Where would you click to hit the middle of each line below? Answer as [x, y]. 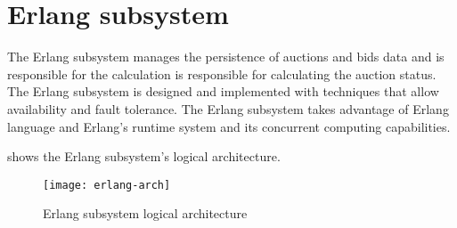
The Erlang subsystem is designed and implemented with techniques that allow [223, 91]
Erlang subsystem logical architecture [145, 213]
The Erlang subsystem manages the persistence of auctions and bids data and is [226, 57]
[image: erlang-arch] [107, 185]
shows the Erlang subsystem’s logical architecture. [144, 156]
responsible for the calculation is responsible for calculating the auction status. [222, 73]
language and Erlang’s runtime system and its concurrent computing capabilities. [229, 126]
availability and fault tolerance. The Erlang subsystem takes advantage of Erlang [228, 108]
